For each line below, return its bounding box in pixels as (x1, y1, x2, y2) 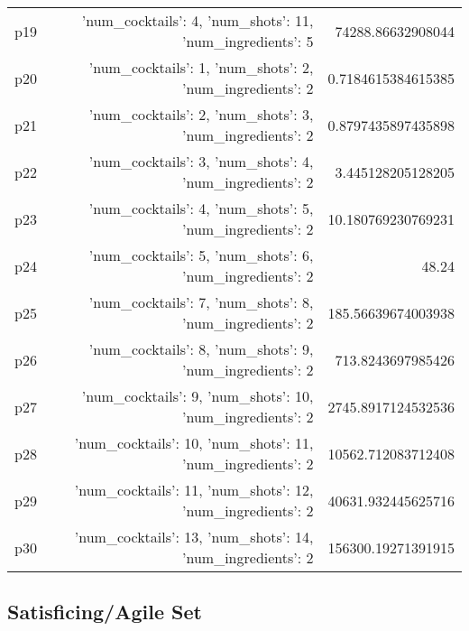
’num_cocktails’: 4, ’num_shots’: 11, (81, 10, 314, 31)
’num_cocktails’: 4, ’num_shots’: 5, (88, 198, 314, 218)
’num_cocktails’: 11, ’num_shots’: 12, (74, 479, 314, 500)
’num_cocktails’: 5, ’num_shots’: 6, (88, 245, 314, 265)
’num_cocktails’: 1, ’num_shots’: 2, (88, 57, 314, 78)
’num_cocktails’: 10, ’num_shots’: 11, (74, 432, 314, 453)
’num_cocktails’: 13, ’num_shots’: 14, (74, 526, 314, 547)
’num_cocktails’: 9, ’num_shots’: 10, (81, 385, 314, 406)
